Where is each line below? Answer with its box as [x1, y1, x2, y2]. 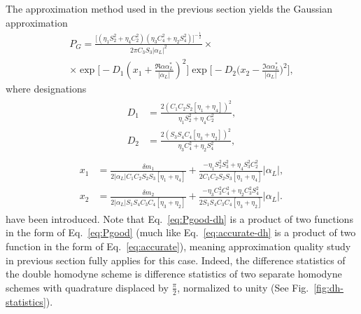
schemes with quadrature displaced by [6, 280, 169, 294]
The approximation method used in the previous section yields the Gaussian [6, 1, 332, 15]
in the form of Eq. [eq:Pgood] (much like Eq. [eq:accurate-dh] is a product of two [6, 225, 356, 240]
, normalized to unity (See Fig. [177, 280, 309, 294]
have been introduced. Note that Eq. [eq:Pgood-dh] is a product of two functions [6, 211, 353, 226]
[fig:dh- [313, 280, 344, 294]
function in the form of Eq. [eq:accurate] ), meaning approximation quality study [6, 238, 351, 253]
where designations [6, 81, 87, 96]
